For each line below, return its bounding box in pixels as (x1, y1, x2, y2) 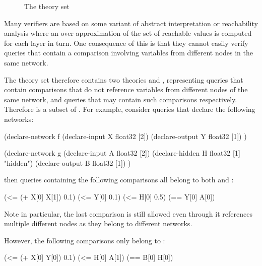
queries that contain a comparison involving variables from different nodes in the (4, 47, 253, 58)
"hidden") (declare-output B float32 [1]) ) (4, 157, 131, 168)
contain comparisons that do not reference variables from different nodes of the (4, 84, 248, 95)
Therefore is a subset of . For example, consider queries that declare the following (4, 104, 255, 114)
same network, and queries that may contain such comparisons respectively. (4, 94, 237, 104)
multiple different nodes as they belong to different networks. (4, 218, 192, 229)
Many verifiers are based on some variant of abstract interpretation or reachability (4, 18, 258, 28)
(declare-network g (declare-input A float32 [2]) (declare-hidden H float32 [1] (4, 148, 240, 158)
